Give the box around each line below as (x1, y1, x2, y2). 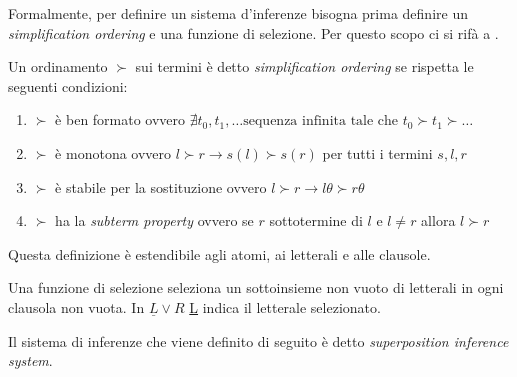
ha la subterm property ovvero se (55, 210, 254, 231)
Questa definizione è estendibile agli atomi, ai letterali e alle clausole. (8, 243, 431, 264)
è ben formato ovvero (55, 109, 186, 130)
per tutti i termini (322, 142, 433, 163)
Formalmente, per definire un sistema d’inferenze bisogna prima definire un (8, 3, 468, 23)
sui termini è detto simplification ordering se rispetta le (135, 56, 474, 77)
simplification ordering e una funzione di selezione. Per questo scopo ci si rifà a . (8, 22, 499, 43)
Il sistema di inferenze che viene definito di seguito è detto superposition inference (8, 330, 509, 351)
